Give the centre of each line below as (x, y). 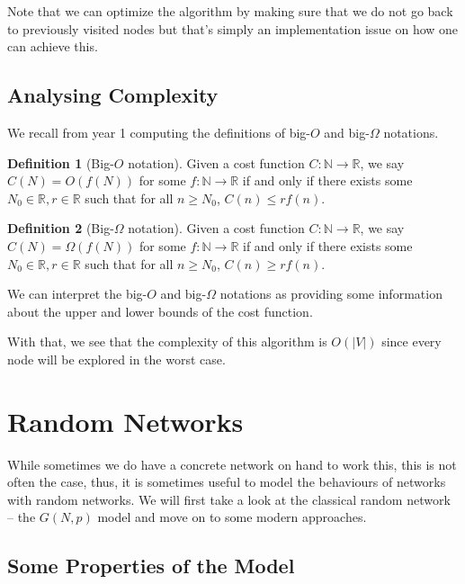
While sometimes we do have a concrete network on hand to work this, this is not (232, 464)
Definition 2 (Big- (61, 228)
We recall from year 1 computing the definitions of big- (159, 132)
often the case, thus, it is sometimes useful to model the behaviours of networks (227, 482)
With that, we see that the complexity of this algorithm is (167, 341)
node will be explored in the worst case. (116, 359)
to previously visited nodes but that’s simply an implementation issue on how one (233, 28)
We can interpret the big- (77, 294)
